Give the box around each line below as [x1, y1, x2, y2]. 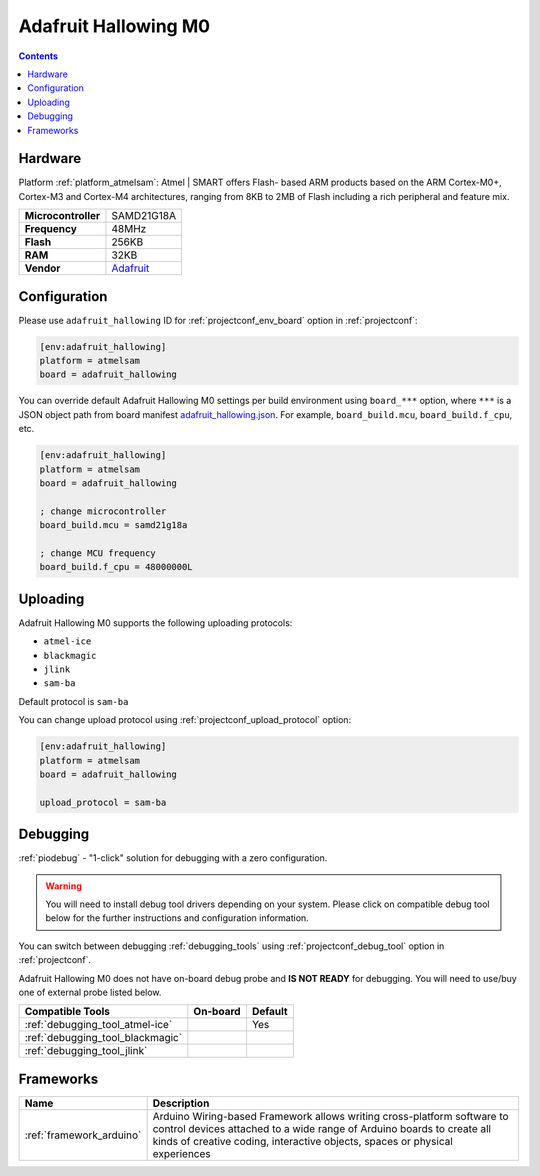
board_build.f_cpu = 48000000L [39, 561, 194, 573]
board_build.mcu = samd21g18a [39, 520, 188, 531]
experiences [152, 1146, 211, 1160]
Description [152, 1096, 210, 1110]
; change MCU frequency [39, 547, 157, 559]
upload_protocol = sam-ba [39, 796, 167, 808]
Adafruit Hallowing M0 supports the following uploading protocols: [18, 616, 293, 629]
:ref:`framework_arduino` [24, 1128, 142, 1142]
